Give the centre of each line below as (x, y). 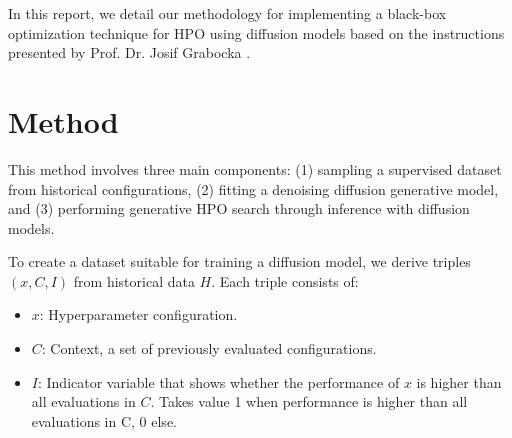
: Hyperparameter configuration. (138, 314)
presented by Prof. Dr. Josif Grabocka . (129, 52)
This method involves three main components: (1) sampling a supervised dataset (255, 168)
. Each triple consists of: (285, 280)
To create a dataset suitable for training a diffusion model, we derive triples (239, 261)
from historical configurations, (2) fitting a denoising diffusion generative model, (253, 188)
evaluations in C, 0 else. (104, 420)
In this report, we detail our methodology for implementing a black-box (227, 13)
